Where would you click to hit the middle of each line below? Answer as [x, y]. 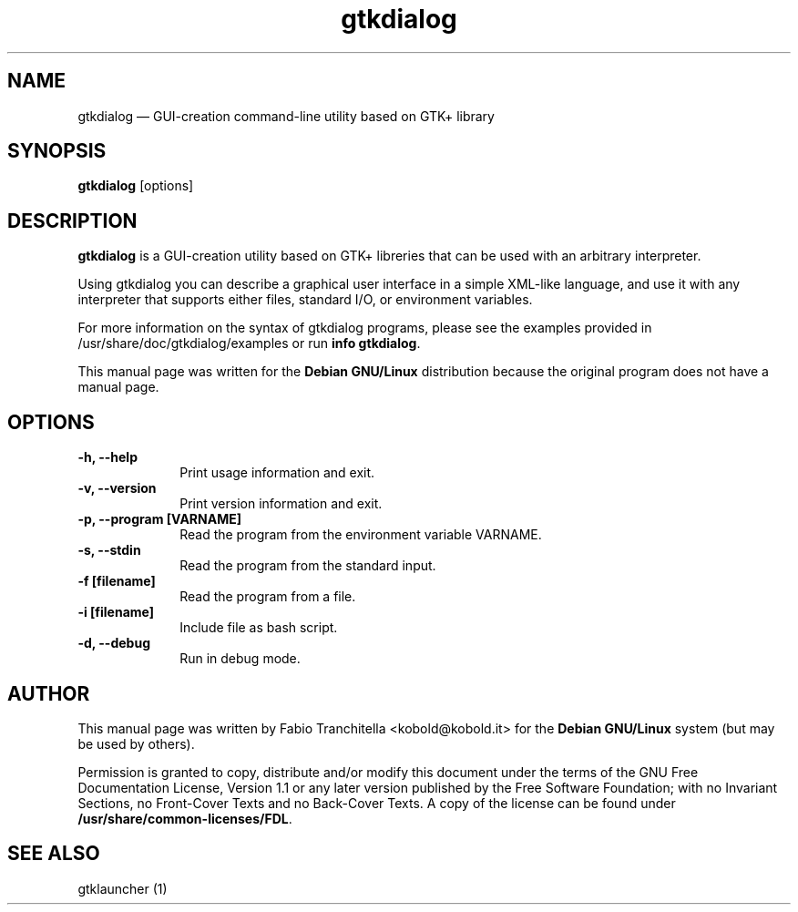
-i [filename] [116, 612]
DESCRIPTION [72, 220]
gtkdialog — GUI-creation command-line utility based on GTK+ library [286, 116]
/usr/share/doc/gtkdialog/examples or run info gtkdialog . [249, 343]
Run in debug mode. [240, 659]
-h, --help [107, 457]
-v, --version [117, 488]
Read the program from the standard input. [308, 566]
